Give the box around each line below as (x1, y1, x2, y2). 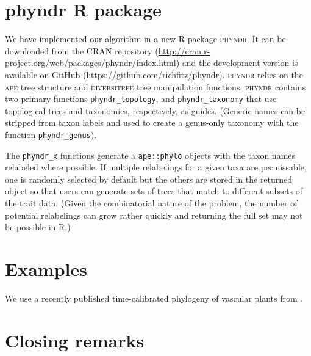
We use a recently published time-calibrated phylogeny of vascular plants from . (5, 291, 303, 304)
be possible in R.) (5, 220, 71, 233)
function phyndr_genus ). (5, 128, 97, 140)
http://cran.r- (158, 44, 210, 57)
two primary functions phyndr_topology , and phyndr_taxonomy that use (5, 92, 277, 105)
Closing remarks (5, 327, 145, 352)
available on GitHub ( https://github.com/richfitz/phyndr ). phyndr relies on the (5, 68, 303, 81)
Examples (5, 256, 87, 281)
